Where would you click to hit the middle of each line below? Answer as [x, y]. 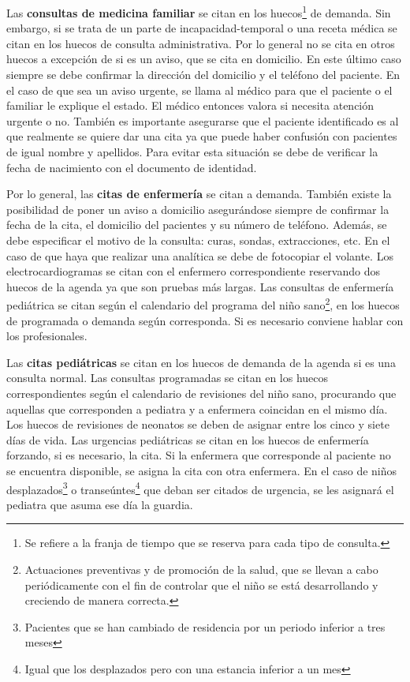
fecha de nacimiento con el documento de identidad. [132, 167]
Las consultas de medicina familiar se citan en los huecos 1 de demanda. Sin [199, 11]
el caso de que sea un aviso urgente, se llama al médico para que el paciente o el [199, 90]
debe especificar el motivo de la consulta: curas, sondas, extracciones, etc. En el [198, 240]
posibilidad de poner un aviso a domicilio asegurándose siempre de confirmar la [198, 209]
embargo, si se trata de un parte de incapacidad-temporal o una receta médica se [202, 28]
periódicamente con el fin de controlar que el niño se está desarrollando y [201, 585]
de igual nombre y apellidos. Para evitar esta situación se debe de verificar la [192, 152]
